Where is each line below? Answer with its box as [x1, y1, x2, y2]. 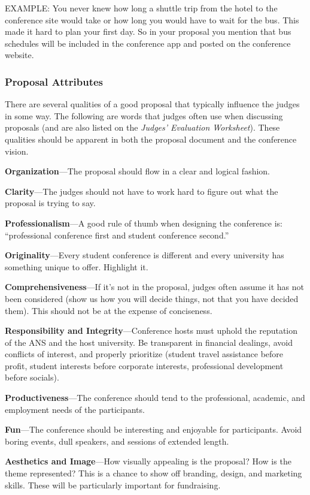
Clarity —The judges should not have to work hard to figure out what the [5, 185, 278, 197]
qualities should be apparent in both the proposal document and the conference [5, 132, 297, 145]
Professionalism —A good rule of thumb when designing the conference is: [5, 216, 282, 229]
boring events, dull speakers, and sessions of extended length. [5, 434, 229, 447]
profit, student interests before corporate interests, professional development [5, 359, 284, 372]
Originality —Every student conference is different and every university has [5, 249, 284, 261]
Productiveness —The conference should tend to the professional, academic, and [5, 391, 305, 404]
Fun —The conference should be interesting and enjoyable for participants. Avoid [5, 423, 302, 436]
